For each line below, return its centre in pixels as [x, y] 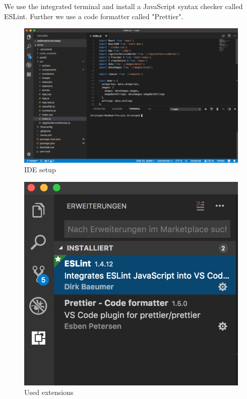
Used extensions [49, 392]
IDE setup [40, 170]
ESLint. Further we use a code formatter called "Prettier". [94, 16]
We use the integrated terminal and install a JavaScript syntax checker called [124, 6]
